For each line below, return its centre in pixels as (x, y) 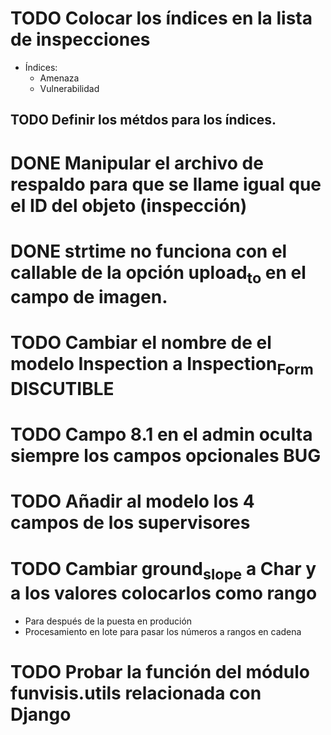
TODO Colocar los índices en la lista (161, 18)
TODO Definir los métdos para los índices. (143, 120)
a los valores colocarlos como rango (164, 593)
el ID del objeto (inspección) (129, 205)
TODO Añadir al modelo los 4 (132, 501)
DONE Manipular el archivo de (137, 163)
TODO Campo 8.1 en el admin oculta (161, 434)
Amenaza (59, 78)
